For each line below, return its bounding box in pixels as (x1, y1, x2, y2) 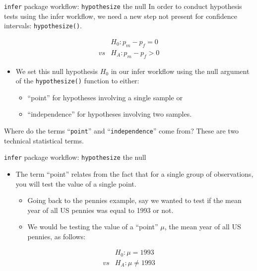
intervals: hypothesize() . (4, 20, 82, 31)
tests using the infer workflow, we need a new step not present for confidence (4, 10, 237, 21)
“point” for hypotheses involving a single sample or (27, 92, 183, 102)
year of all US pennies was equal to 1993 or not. (27, 204, 174, 215)
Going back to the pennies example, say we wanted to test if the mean (27, 195, 242, 205)
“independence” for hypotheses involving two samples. (27, 109, 192, 119)
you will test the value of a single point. (15, 178, 136, 189)
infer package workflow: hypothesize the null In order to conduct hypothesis (4, 1, 242, 11)
